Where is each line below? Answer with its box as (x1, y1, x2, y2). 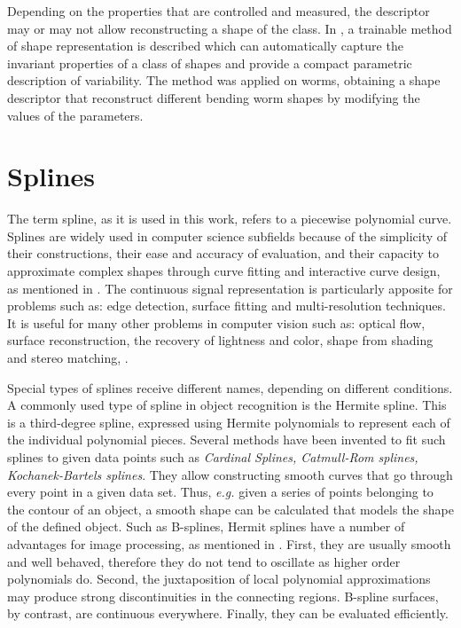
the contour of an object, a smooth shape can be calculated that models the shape (7, 499, 454, 518)
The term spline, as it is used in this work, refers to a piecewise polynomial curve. (7, 209, 452, 228)
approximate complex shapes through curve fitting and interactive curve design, (7, 262, 441, 280)
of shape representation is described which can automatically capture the (7, 36, 403, 55)
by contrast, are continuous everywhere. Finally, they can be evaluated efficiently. (7, 604, 449, 623)
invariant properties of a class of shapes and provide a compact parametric (7, 53, 412, 72)
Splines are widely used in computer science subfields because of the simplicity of (7, 226, 448, 245)
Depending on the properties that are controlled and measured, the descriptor (7, 2, 430, 20)
